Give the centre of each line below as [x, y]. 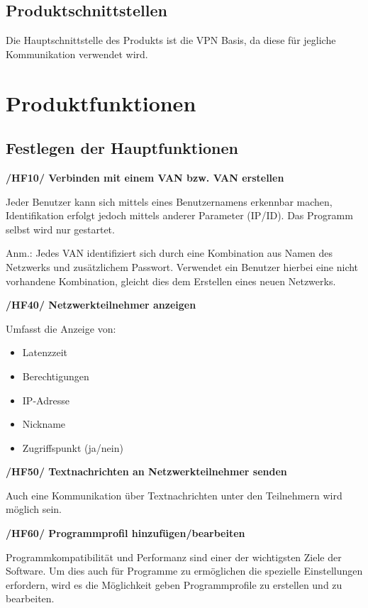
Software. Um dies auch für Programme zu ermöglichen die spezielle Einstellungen [184, 571]
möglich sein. [34, 509]
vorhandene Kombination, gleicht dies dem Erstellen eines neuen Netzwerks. [171, 281]
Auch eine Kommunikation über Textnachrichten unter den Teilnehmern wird [174, 495]
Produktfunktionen [101, 103]
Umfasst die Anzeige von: [61, 328]
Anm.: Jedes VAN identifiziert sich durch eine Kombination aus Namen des [169, 253]
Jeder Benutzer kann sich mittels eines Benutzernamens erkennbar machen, [169, 201]
